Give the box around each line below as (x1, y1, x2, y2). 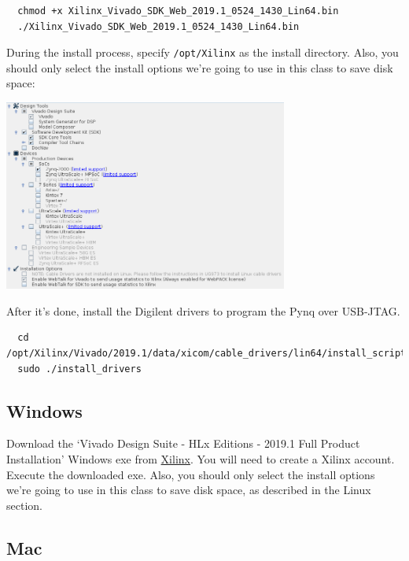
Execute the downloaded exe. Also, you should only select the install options (6, 466, 375, 482)
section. (6, 496, 42, 513)
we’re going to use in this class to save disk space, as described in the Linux (6, 482, 371, 498)
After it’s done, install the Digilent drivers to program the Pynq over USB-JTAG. (6, 302, 400, 319)
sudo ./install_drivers (17, 363, 142, 375)
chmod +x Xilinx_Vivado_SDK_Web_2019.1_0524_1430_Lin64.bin (17, 6, 339, 17)
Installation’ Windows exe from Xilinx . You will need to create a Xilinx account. (6, 450, 395, 467)
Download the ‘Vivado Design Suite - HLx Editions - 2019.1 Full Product (6, 435, 360, 452)
